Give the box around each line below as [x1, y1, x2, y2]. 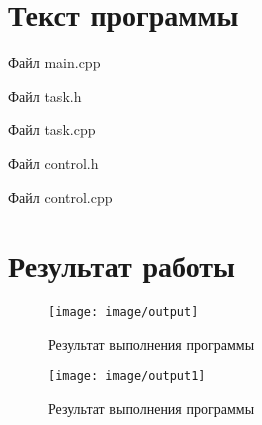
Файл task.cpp [8, 119, 96, 140]
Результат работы [8, 245, 235, 286]
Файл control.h [8, 152, 99, 173]
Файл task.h [8, 85, 82, 106]
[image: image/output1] [48, 369, 206, 384]
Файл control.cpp [8, 186, 113, 207]
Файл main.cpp [8, 52, 101, 73]
